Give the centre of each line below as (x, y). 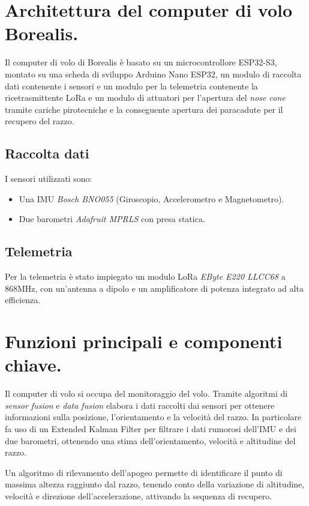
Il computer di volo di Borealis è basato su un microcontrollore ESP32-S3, (141, 62)
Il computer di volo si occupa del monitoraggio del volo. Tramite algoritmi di (146, 393)
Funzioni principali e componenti (144, 341)
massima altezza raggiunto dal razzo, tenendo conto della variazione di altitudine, (155, 484)
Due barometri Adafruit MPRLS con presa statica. (112, 219)
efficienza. (23, 300)
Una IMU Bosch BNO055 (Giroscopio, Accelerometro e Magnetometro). (151, 198)
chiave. (33, 365)
